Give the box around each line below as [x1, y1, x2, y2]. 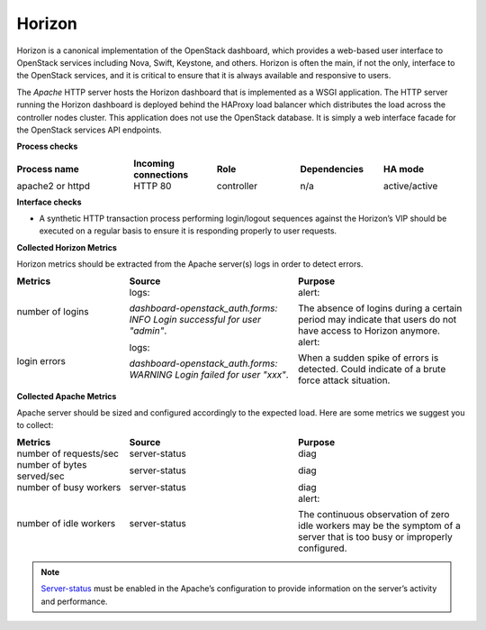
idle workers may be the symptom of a [298, 519, 461, 532]
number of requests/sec [16, 447, 119, 460]
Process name [16, 162, 80, 175]
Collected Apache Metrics [16, 390, 117, 401]
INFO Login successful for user [129, 313, 261, 325]
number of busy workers [16, 480, 121, 493]
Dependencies [300, 162, 364, 175]
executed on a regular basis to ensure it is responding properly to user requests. [39, 225, 337, 236]
